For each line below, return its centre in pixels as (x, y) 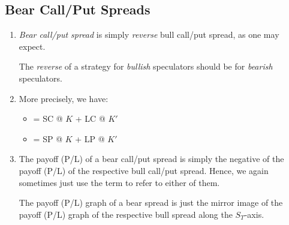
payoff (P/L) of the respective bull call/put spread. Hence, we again (144, 170)
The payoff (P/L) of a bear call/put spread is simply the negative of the (151, 159)
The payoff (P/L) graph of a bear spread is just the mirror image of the (151, 202)
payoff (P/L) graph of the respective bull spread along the (126, 214)
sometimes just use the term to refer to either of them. (119, 182)
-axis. (254, 214)
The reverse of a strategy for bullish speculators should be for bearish (146, 66)
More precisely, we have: (64, 98)
